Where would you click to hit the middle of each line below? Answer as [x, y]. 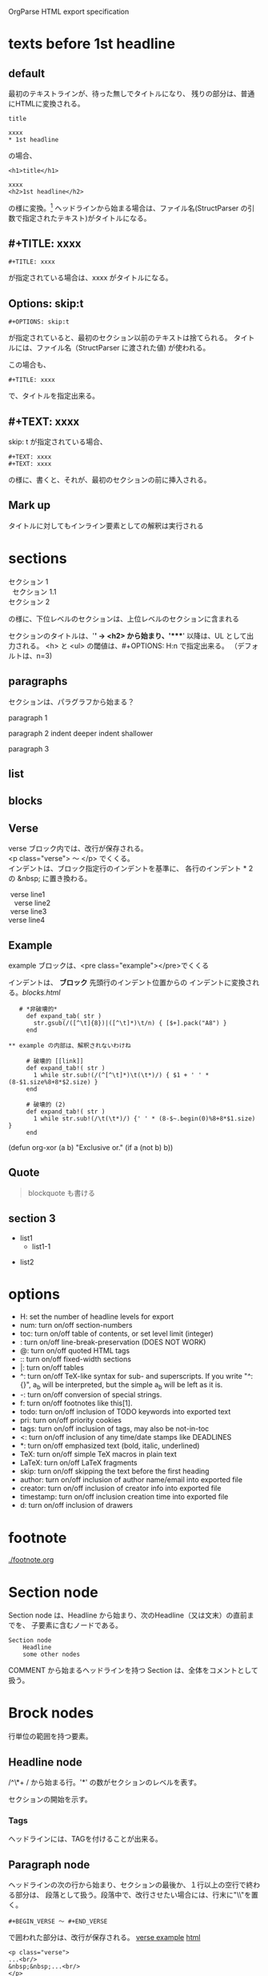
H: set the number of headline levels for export [97, 1317]
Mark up [30, 505]
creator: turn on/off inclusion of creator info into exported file [120, 1489]
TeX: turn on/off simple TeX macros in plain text [98, 1454]
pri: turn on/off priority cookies [71, 1421]
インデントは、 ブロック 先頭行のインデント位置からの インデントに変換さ [130, 983]
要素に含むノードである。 [80, 1625]
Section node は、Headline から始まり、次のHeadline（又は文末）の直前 [128, 1615]
